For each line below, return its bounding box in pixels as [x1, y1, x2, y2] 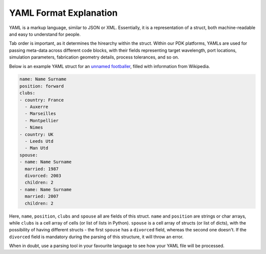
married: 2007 [25, 193, 59, 199]
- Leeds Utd [25, 138, 54, 144]
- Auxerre [25, 104, 49, 110]
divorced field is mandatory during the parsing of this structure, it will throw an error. [9, 234, 184, 240]
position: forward [19, 83, 64, 89]
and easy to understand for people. [9, 31, 81, 37]
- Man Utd [25, 145, 49, 151]
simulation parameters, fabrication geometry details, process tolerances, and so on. [9, 54, 179, 60]
